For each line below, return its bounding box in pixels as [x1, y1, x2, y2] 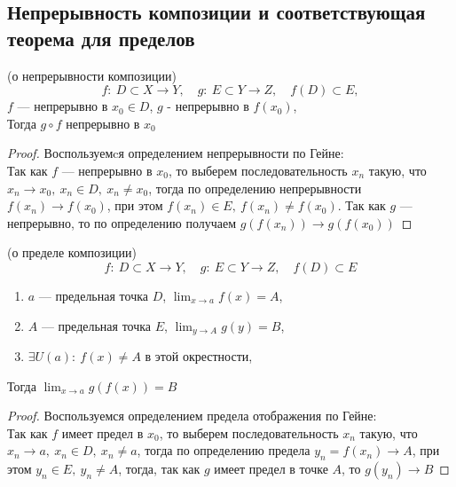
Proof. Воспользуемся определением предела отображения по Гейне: [7, 406, 377, 425]
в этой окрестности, [145, 346, 253, 365]
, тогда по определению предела [137, 441, 311, 460]
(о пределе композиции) [7, 243, 137, 262]
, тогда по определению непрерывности [148, 178, 362, 197]
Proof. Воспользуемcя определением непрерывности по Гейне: [7, 144, 344, 162]
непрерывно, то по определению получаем [7, 213, 237, 232]
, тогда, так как [118, 460, 200, 478]
